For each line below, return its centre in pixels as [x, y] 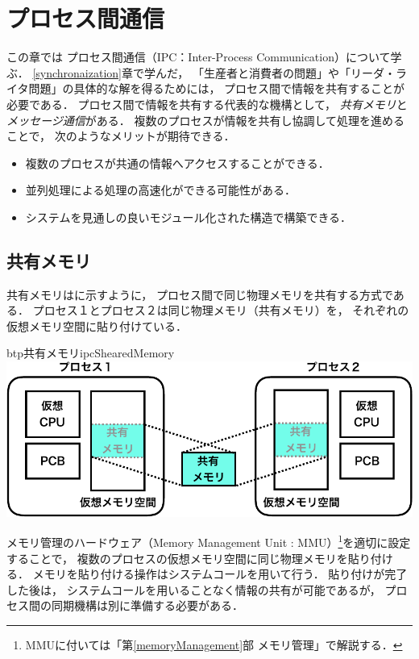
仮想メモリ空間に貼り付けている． [97, 325]
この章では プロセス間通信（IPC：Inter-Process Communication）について [199, 57]
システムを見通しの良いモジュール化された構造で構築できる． [189, 217]
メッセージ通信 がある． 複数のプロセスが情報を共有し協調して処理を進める [205, 120]
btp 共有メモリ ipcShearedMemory [91, 353]
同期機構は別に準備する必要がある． [147, 605]
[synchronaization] [77, 72]
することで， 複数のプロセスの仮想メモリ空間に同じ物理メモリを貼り [189, 558]
